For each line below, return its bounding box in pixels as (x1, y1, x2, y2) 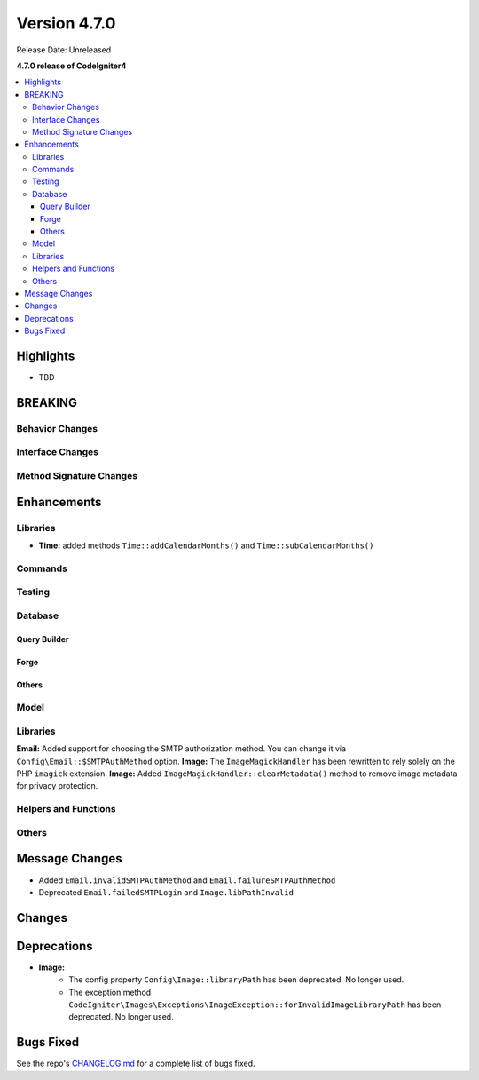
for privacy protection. (16, 781, 98, 791)
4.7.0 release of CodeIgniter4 (16, 60, 127, 71)
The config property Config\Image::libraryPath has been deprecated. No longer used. (68, 974, 404, 985)
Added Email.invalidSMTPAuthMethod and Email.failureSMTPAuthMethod (38, 875, 336, 885)
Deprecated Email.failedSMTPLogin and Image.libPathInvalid (38, 886, 294, 897)
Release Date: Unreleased (16, 44, 112, 55)
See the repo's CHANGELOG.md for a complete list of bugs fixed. (16, 1058, 256, 1069)
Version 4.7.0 (16, 13, 116, 33)
